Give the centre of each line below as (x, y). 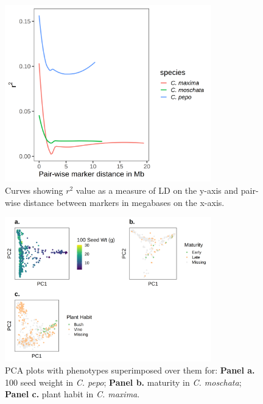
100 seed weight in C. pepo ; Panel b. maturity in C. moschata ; (123, 382)
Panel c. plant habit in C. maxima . (72, 394)
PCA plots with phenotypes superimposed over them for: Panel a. (130, 370)
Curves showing (34, 190)
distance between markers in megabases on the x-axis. (124, 202)
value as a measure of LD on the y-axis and (157, 190)
